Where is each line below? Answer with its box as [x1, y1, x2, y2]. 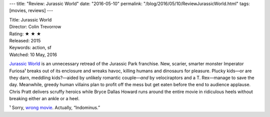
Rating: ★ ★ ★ [9, 30, 41, 37]
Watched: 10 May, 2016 [9, 51, 57, 57]
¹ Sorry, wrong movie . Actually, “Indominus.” [9, 105, 100, 111]
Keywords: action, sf [9, 45, 52, 51]
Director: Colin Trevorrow [9, 24, 61, 30]
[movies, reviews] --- [9, 7, 53, 13]
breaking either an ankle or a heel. [9, 96, 80, 102]
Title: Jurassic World [9, 16, 52, 22]
